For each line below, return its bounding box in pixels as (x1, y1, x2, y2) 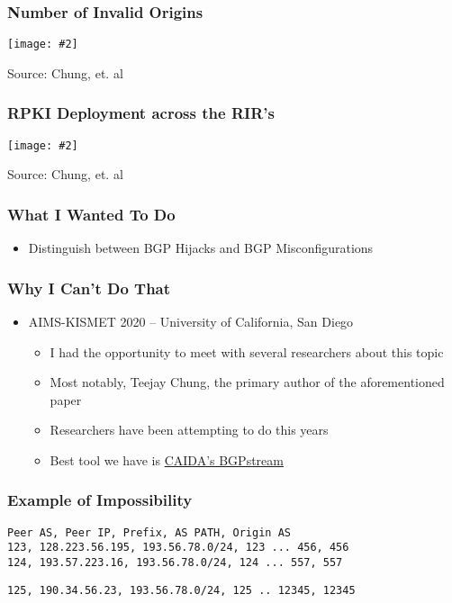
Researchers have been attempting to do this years (50, 420, 329, 439)
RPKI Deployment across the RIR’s (7, 102, 275, 124)
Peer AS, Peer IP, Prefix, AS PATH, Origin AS (7, 526, 291, 539)
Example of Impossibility (7, 489, 193, 511)
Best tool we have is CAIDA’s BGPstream (50, 450, 284, 469)
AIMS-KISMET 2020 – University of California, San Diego (28, 311, 354, 330)
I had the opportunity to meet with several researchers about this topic (50, 342, 444, 361)
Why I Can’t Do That (7, 276, 171, 299)
